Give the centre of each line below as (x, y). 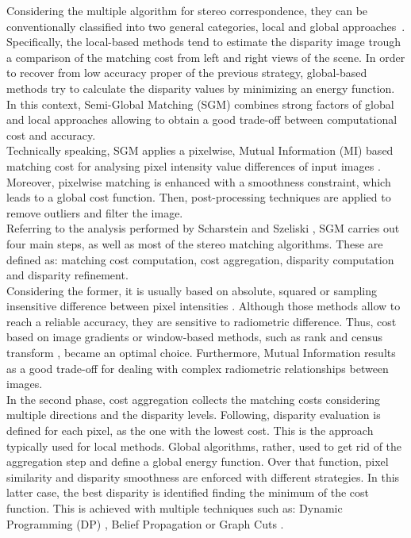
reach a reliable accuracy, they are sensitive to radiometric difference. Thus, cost (202, 321)
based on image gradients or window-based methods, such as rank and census (194, 337)
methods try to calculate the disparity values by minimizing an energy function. (201, 88)
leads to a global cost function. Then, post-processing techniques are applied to (199, 197)
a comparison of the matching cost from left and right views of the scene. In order (206, 57)
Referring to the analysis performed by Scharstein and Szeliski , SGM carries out (203, 228)
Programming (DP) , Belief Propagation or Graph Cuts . (145, 523)
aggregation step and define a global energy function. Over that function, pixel (198, 461)
